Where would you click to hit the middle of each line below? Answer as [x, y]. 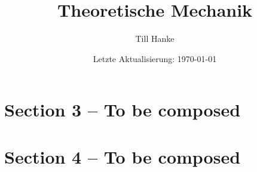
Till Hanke [155, 39]
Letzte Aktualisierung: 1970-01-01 [155, 58]
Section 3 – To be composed [123, 110]
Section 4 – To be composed [123, 156]
